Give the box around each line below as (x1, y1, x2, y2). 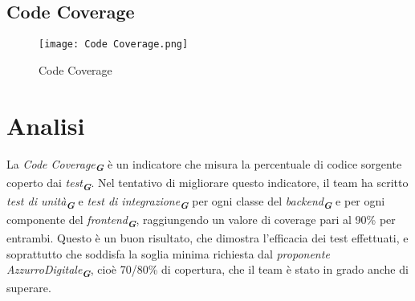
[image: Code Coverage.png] (39, 39, 189, 51)
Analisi (6, 108, 85, 141)
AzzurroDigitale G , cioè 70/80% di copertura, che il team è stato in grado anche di (6, 261, 409, 281)
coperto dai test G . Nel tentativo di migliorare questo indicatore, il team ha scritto (6, 173, 409, 193)
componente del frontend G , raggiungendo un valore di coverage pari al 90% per (6, 210, 396, 230)
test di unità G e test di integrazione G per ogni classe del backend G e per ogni (6, 192, 385, 212)
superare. (6, 279, 51, 296)
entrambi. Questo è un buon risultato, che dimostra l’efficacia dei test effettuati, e (6, 230, 409, 246)
